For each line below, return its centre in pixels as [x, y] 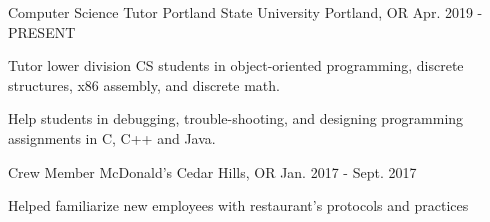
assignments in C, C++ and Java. [112, 137]
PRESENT [42, 31]
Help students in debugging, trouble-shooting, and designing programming [236, 118]
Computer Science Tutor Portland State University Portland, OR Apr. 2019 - [245, 12]
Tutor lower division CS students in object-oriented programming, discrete [236, 65]
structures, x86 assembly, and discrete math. [144, 84]
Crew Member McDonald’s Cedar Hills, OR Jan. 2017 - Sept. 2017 [212, 171]
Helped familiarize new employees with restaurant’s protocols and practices [238, 205]
